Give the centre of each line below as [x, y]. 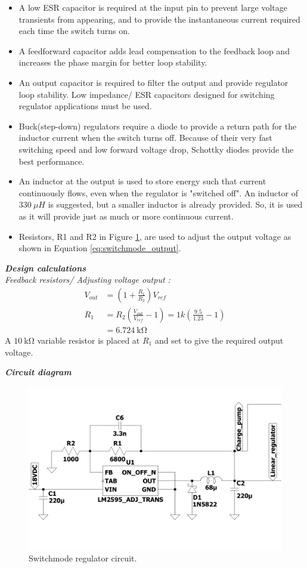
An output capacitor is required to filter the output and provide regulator [153, 82]
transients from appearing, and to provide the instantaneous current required [159, 19]
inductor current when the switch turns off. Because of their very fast [145, 138]
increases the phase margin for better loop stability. [113, 62]
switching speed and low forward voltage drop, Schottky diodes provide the [156, 149]
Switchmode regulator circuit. [83, 558]
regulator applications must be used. [85, 106]
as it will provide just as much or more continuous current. [126, 216]
